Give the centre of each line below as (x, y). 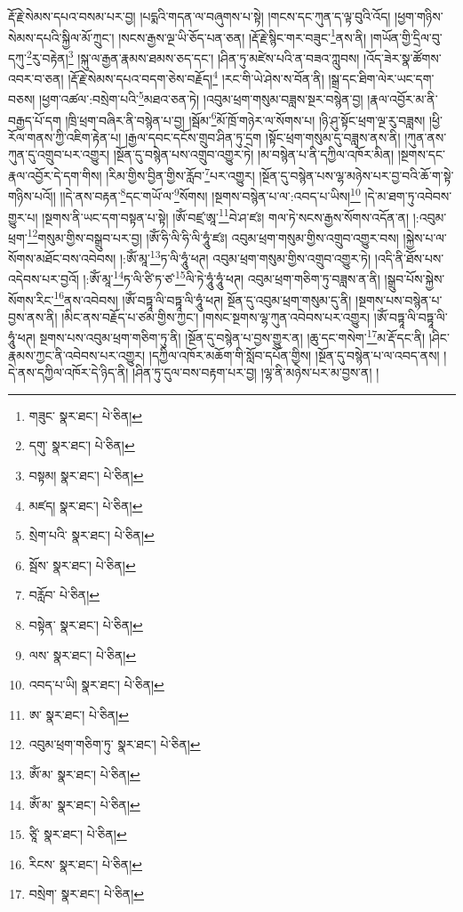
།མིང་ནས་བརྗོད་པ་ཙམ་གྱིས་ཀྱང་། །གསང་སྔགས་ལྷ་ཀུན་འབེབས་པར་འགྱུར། (216, 316)
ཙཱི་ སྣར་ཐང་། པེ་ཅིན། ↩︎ (78, 834)
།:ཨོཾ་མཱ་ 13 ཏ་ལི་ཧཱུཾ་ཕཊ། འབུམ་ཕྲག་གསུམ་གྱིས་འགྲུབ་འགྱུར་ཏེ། (245, 257)
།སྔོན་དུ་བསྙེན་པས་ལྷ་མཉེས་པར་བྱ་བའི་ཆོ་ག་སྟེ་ (356, 175)
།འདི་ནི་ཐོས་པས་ (409, 258)
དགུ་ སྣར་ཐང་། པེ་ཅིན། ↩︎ (82, 445)
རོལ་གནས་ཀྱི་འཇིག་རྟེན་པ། (65, 137)
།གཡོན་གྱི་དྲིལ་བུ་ (406, 37)
